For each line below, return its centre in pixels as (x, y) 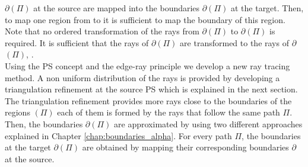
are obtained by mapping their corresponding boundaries (185, 147)
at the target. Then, (267, 8)
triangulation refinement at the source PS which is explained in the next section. (151, 89)
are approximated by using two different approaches (208, 123)
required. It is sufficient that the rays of (77, 42)
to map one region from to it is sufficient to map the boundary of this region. (145, 19)
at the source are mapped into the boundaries (117, 8)
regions (18, 112)
